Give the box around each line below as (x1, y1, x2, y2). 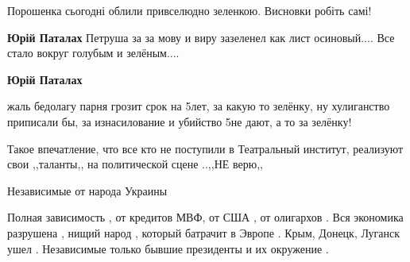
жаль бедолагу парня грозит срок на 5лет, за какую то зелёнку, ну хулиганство (7, 98, 390, 114)
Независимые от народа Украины (7, 182, 168, 198)
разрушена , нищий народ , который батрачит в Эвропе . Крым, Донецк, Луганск (7, 224, 400, 241)
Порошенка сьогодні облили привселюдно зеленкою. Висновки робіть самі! (7, 2, 372, 18)
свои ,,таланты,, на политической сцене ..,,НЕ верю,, (7, 156, 263, 172)
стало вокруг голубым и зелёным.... (7, 44, 180, 61)
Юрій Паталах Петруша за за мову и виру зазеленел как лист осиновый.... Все (7, 29, 395, 45)
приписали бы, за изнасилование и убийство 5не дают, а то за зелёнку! (7, 113, 352, 129)
